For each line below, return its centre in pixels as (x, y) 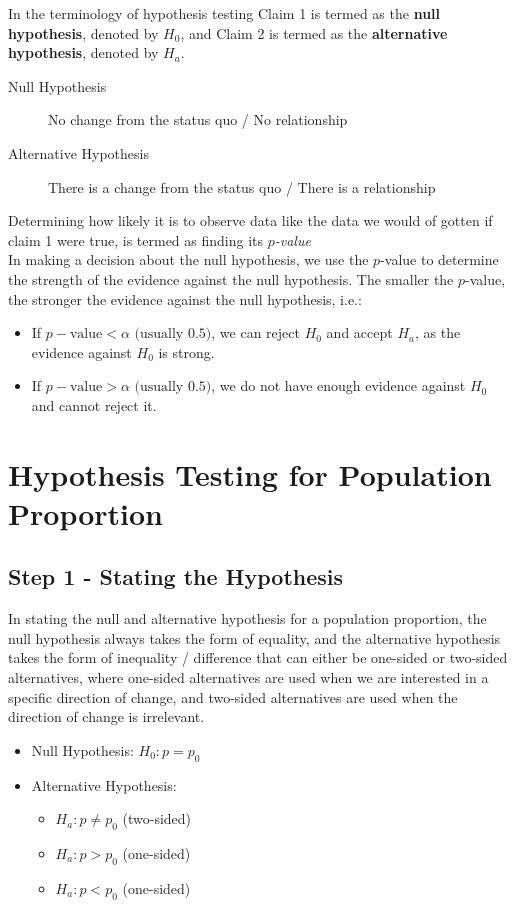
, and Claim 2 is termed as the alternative (314, 32)
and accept (359, 332)
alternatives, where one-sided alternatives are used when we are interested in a (248, 677)
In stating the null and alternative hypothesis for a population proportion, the (247, 618)
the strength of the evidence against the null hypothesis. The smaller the (231, 278)
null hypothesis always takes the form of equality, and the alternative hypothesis (254, 637)
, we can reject (255, 332)
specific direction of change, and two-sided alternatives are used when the (233, 696)
